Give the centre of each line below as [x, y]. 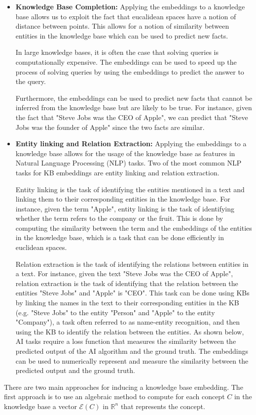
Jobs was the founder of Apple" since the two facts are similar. [110, 127]
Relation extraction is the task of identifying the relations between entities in [132, 264]
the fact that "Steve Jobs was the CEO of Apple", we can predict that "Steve [132, 117]
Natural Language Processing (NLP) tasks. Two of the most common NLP [128, 163]
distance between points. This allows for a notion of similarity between [122, 26]
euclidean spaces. [41, 247]
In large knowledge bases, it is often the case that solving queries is [117, 52]
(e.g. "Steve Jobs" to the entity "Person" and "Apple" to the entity [115, 312]
